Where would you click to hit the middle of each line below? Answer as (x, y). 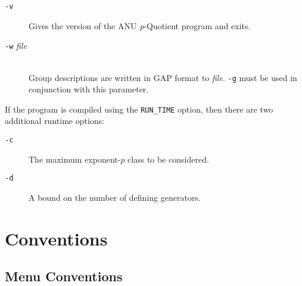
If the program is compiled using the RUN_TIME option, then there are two (139, 109)
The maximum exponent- (75, 159)
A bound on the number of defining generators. (115, 197)
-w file (16, 46)
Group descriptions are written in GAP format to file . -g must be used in (163, 77)
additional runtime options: (55, 121)
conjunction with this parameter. (89, 89)
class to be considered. (168, 159)
